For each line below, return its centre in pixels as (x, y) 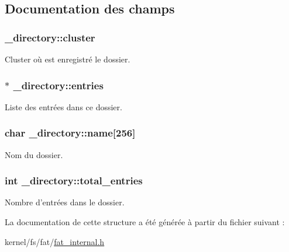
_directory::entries (58, 85)
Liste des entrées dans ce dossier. (63, 106)
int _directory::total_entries (74, 181)
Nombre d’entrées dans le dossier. (65, 202)
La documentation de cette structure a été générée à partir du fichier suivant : (145, 222)
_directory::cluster (50, 37)
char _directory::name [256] (70, 133)
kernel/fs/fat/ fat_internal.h (55, 241)
